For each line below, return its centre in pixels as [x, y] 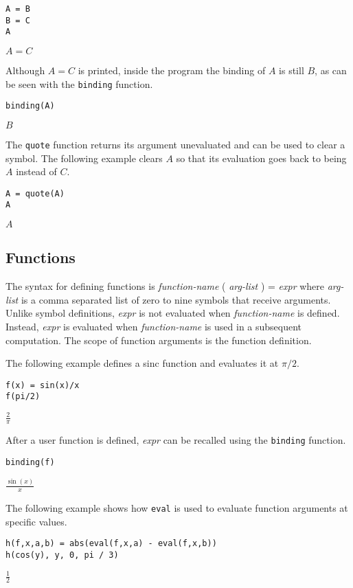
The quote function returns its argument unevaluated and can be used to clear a [175, 144]
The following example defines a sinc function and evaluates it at [142, 363]
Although [25, 70]
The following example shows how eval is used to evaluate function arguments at [177, 507]
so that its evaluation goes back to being [261, 158]
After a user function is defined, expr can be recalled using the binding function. [176, 440]
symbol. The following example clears [84, 158]
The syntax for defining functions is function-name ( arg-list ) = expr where [165, 286]
